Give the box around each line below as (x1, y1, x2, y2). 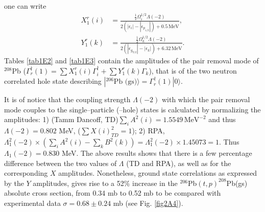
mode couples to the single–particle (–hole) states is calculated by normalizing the (4, 104, 261, 114)
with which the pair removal (161, 94, 250, 105)
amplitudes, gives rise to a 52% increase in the (33, 177, 178, 188)
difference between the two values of (4, 157, 117, 168)
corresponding (4, 168, 48, 178)
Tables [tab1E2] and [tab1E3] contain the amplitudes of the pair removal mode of (4, 55, 259, 66)
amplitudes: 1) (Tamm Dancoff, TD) (4, 114, 118, 125)
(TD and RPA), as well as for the (126, 157, 231, 168)
